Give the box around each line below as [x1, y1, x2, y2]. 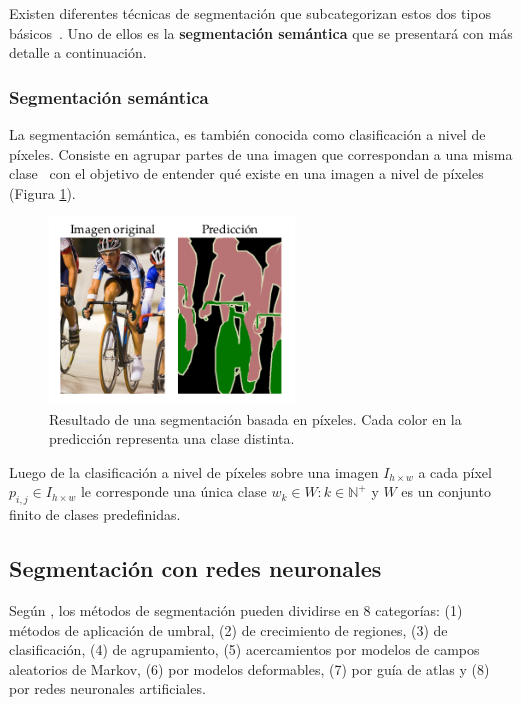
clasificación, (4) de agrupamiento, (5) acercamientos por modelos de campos [9, 639, 480, 660]
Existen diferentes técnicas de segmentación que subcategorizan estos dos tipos [9, 3, 491, 23]
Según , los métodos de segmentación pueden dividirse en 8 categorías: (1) [9, 599, 463, 620]
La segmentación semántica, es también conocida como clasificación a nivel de [9, 124, 486, 144]
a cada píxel [418, 461, 492, 482]
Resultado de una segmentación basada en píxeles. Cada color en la [49, 408, 462, 429]
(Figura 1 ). [9, 182, 76, 203]
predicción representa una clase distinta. [49, 428, 295, 449]
